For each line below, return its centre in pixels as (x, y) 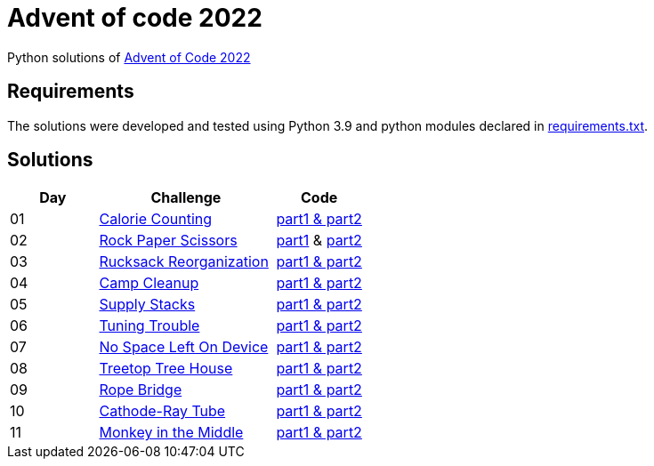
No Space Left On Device (184, 347)
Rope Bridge (141, 390)
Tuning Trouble (149, 326)
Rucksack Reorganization (184, 262)
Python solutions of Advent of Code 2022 (129, 57)
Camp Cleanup (149, 283)
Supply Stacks (147, 305)
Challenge (186, 198)
